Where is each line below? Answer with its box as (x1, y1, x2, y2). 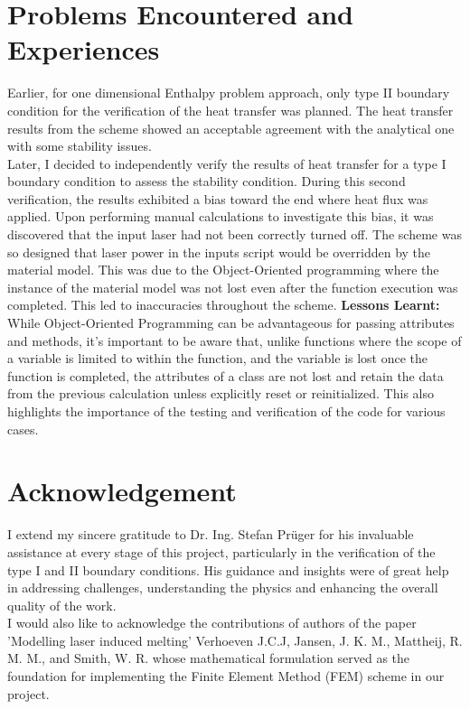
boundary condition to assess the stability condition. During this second (7, 172, 406, 191)
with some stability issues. (7, 136, 152, 155)
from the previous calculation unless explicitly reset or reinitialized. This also (7, 384, 434, 403)
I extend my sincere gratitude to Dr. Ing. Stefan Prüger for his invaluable (7, 525, 414, 544)
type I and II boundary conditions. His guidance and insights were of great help (7, 560, 449, 579)
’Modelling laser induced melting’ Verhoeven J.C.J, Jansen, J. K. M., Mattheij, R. (7, 630, 463, 649)
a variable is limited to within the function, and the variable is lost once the (7, 349, 428, 368)
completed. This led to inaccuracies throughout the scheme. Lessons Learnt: (7, 295, 440, 314)
